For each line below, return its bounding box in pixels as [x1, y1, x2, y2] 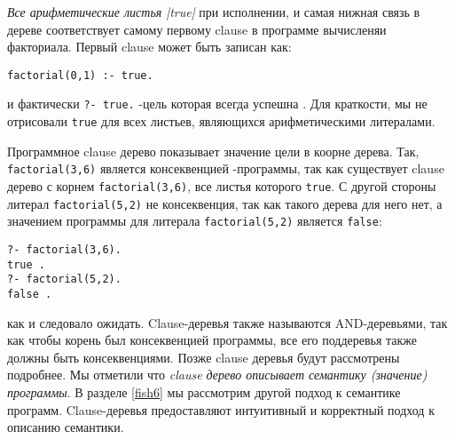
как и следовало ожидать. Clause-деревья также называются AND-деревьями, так [7, 313, 448, 331]
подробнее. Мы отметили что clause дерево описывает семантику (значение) [7, 365, 428, 384]
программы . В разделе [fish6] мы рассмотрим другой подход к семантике [7, 382, 401, 401]
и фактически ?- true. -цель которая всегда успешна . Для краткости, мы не [7, 94, 428, 113]
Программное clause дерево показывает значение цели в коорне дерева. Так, [7, 141, 420, 160]
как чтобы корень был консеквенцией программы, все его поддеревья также [7, 331, 418, 349]
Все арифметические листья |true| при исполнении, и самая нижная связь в [7, 3, 420, 20]
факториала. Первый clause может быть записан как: [7, 37, 292, 56]
